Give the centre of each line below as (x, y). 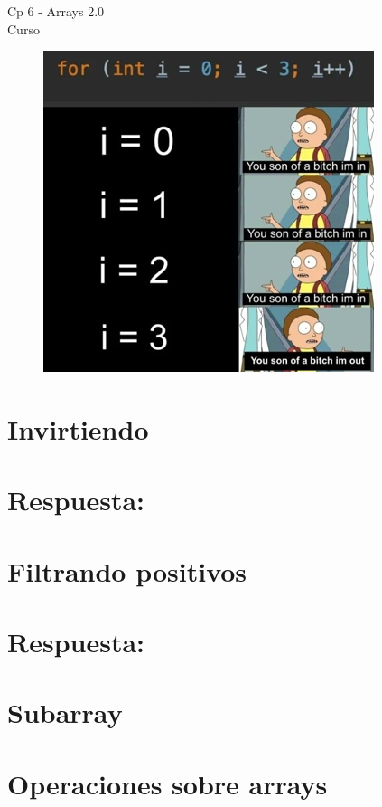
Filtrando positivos (127, 570)
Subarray (65, 712)
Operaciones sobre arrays (168, 783)
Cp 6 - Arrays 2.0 (56, 11)
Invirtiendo (78, 428)
